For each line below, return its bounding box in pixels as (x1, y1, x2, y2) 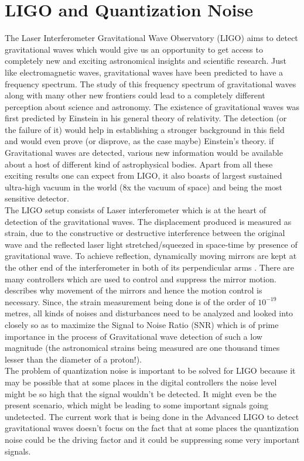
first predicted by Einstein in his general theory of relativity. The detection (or (5, 112, 287, 124)
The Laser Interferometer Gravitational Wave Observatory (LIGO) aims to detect (5, 32, 298, 44)
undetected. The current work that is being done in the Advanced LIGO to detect (5, 410, 299, 422)
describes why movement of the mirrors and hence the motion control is (5, 284, 262, 296)
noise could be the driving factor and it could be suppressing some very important (5, 433, 300, 445)
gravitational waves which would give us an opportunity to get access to (5, 43, 263, 55)
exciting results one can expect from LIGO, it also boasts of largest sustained (5, 169, 282, 182)
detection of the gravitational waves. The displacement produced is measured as (5, 215, 292, 227)
